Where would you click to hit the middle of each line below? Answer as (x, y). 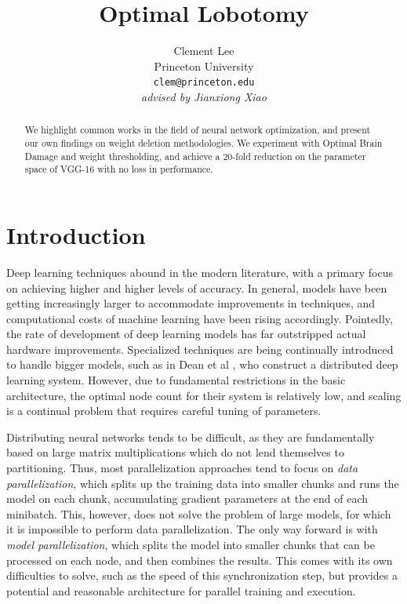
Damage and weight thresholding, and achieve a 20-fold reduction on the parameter (195, 156)
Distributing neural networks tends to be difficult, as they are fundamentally (191, 437)
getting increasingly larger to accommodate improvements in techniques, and (191, 303)
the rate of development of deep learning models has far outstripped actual (186, 334)
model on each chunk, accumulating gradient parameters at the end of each (187, 498)
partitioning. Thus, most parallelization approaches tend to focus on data (182, 468)
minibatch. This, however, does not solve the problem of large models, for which (199, 513)
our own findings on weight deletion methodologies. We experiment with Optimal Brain (203, 143)
